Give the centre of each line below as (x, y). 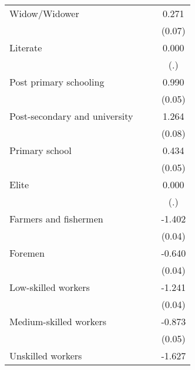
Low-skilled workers (50, 287)
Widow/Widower (44, 13)
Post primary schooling (57, 82)
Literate (26, 48)
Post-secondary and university (71, 116)
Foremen (27, 253)
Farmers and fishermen (56, 219)
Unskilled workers (46, 356)
